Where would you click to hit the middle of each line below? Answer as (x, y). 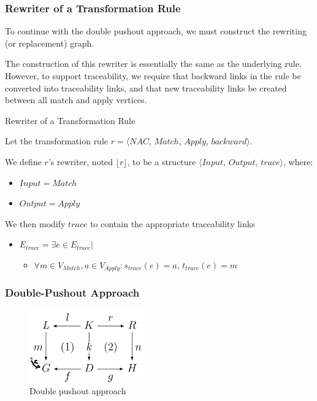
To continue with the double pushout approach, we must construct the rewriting (156, 31)
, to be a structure (162, 161)
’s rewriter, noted (81, 161)
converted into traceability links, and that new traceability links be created (146, 88)
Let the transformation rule (57, 141)
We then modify (35, 223)
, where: (298, 161)
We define (23, 161)
